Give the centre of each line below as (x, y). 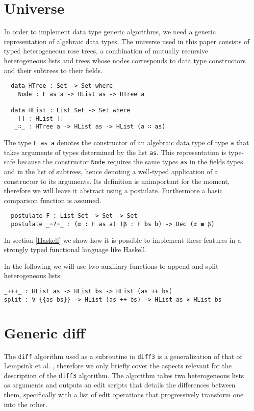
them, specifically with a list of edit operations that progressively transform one (124, 394)
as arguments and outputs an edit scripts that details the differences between (120, 385)
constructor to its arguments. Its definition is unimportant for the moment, (117, 181)
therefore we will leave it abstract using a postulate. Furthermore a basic (113, 191)
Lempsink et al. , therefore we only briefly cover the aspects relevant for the (118, 366)
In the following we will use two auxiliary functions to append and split (111, 266)
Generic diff (45, 332)
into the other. (26, 404)
